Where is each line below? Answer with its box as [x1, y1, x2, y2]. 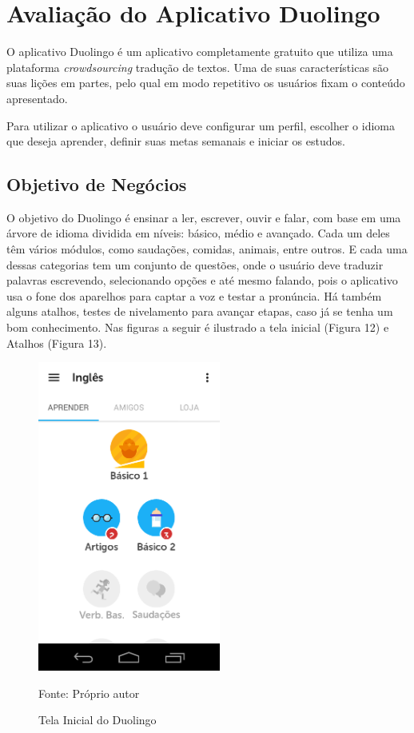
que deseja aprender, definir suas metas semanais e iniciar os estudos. [6, 133, 345, 149]
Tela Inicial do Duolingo [38, 711, 157, 728]
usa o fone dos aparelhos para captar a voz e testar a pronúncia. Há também [6, 287, 382, 304]
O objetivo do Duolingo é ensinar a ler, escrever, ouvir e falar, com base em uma [6, 209, 401, 225]
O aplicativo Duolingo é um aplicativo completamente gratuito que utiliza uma [6, 43, 393, 60]
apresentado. [6, 90, 68, 106]
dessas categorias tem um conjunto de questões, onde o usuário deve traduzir [6, 256, 384, 273]
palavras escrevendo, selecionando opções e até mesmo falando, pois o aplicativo [6, 272, 398, 289]
